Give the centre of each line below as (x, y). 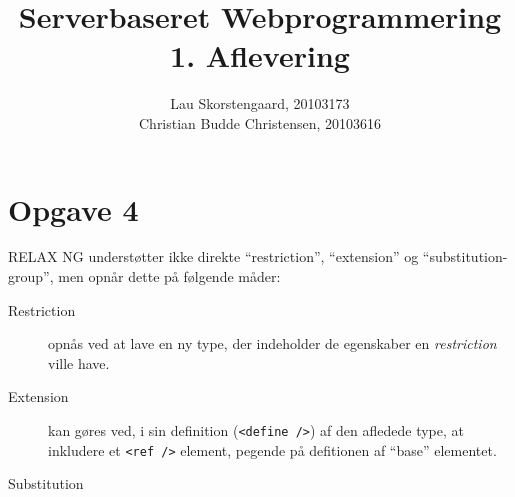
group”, (31, 276)
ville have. (79, 362)
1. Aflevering (260, 55)
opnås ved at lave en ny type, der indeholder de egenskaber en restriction (272, 343)
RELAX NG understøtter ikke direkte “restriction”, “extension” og (213, 256)
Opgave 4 (73, 208)
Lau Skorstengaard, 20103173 (260, 103)
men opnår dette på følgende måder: (169, 276)
